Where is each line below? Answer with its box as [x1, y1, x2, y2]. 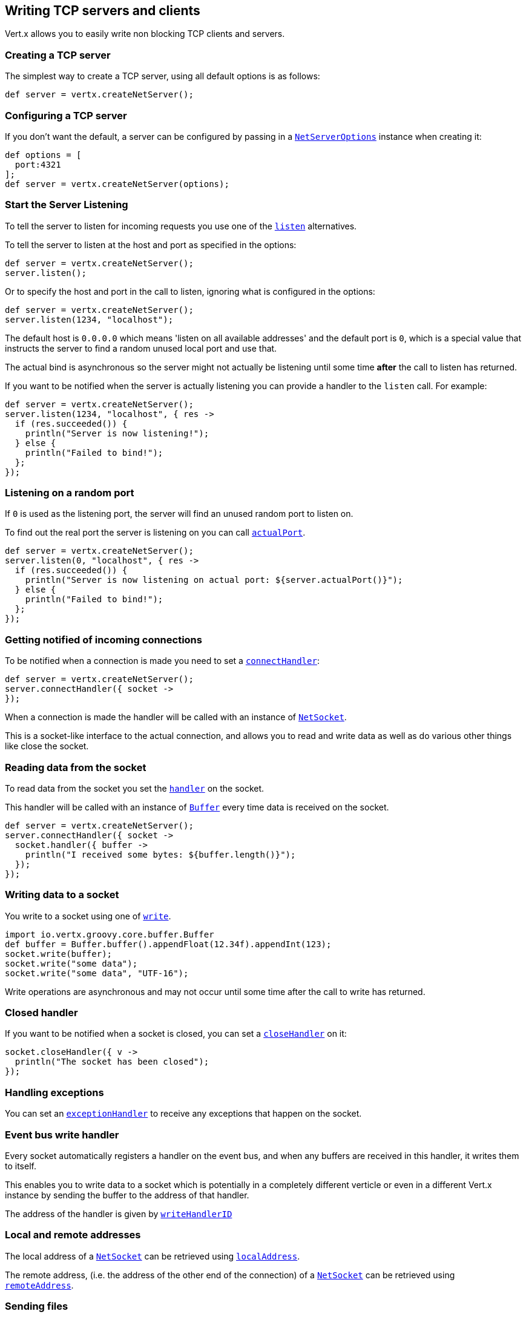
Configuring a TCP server [5, 109, 127, 122]
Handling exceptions [5, 1086, 104, 1099]
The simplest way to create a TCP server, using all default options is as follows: [5, 71, 320, 82]
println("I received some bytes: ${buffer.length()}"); [25, 849, 296, 859]
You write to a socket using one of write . [5, 910, 171, 921]
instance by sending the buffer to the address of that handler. [5, 1189, 249, 1200]
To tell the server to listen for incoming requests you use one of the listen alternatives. [5, 220, 357, 231]
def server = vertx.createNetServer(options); [5, 179, 229, 189]
